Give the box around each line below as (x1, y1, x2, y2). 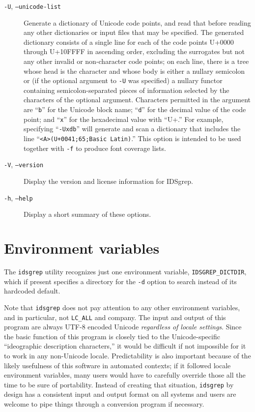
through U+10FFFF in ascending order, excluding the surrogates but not (24, 46, 245, 57)
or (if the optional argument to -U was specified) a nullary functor (24, 75, 223, 86)
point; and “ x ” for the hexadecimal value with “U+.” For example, (24, 114, 224, 124)
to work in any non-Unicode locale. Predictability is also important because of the (4, 350, 251, 360)
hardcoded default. (4, 286, 60, 296)
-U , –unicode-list (4, 1, 61, 11)
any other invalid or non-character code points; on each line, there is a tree (24, 56, 249, 66)
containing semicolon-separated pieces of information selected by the (24, 85, 229, 95)
